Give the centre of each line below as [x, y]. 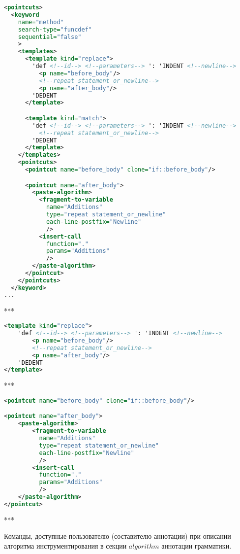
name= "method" [41, 22]
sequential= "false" [50, 37]
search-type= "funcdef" [55, 29]
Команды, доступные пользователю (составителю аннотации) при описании [118, 536]
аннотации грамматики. [196, 545]
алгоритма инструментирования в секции [65, 545]
